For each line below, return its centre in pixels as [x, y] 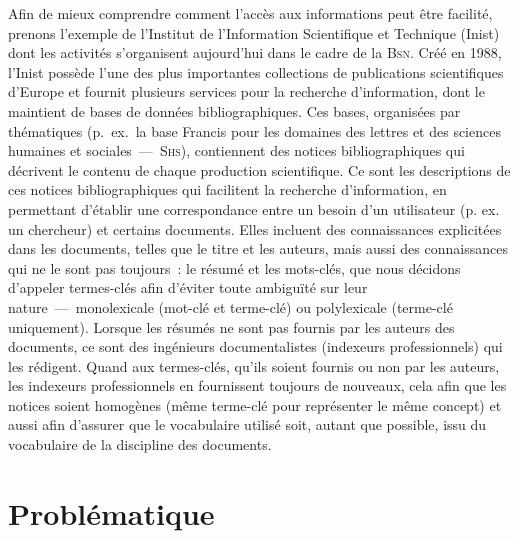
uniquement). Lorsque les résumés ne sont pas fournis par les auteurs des [231, 326]
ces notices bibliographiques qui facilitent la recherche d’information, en [227, 189]
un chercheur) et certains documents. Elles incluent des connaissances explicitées [255, 228]
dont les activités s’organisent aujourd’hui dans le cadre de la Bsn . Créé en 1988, [255, 52]
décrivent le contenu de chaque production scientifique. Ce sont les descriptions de [259, 169]
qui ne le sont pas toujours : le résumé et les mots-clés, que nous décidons [234, 267]
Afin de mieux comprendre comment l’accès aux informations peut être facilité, [250, 13]
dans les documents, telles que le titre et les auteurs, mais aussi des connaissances [258, 248]
